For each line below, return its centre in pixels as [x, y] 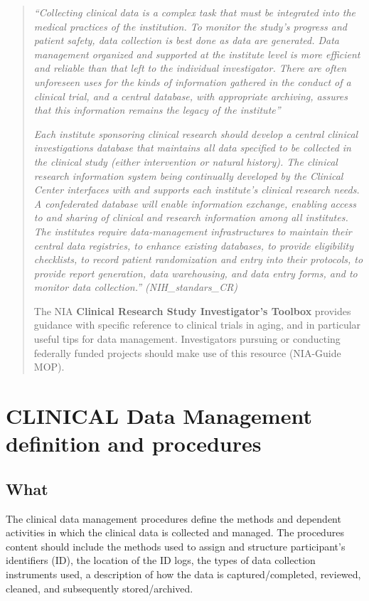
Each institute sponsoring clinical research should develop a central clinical [196, 133]
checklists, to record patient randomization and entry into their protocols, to [198, 259]
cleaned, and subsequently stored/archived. [100, 588]
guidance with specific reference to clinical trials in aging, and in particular [197, 325]
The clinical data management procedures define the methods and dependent [173, 518]
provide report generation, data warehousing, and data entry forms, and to [196, 273]
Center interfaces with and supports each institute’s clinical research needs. [197, 190]
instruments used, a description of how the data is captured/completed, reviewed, [183, 574]
